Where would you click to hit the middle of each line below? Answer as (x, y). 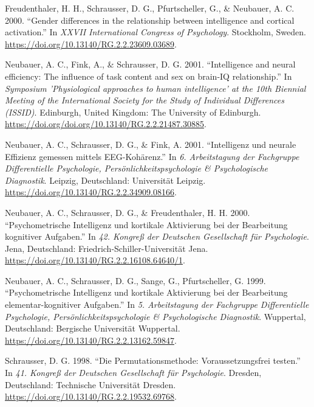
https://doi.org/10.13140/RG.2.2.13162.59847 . (91, 340)
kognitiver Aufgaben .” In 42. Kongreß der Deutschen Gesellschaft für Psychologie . (157, 236)
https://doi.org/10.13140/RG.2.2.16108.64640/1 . (95, 260)
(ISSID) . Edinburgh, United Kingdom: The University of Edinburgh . (133, 112)
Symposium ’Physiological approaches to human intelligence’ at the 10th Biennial (155, 88)
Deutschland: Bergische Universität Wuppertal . (93, 328)
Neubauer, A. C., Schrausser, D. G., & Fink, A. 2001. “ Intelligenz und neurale (151, 144)
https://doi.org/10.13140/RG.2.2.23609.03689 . (91, 43)
